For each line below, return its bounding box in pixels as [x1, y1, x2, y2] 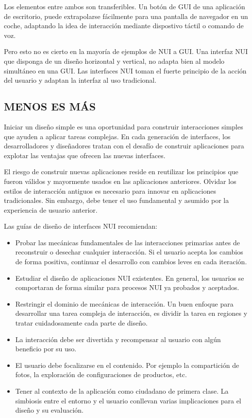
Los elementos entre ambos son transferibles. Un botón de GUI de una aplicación [4, 1, 245, 11]
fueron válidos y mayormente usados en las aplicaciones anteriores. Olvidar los [4, 176, 236, 186]
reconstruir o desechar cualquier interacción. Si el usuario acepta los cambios [15, 247, 243, 257]
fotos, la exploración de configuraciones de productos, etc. [15, 369, 187, 380]
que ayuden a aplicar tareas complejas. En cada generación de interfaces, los [4, 131, 231, 141]
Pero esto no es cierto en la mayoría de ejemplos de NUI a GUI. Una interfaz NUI [4, 46, 248, 56]
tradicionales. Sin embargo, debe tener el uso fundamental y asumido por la [4, 195, 229, 205]
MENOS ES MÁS [4, 99, 96, 114]
